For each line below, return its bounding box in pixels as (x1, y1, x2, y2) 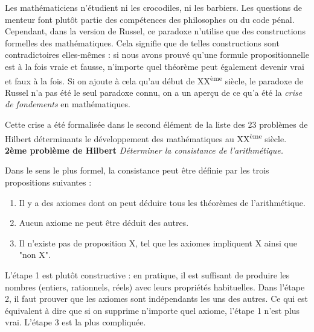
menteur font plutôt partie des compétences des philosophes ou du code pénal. (5, 13, 295, 25)
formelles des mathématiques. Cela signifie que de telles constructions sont (5, 36, 280, 49)
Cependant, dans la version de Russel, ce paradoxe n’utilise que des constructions (5, 25, 306, 37)
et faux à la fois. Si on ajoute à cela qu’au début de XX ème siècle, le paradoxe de (5, 72, 303, 87)
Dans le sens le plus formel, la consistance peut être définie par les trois (5, 164, 269, 177)
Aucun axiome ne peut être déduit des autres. (19, 216, 189, 229)
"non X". (19, 248, 51, 261)
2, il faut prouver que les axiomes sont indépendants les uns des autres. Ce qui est (5, 292, 309, 305)
